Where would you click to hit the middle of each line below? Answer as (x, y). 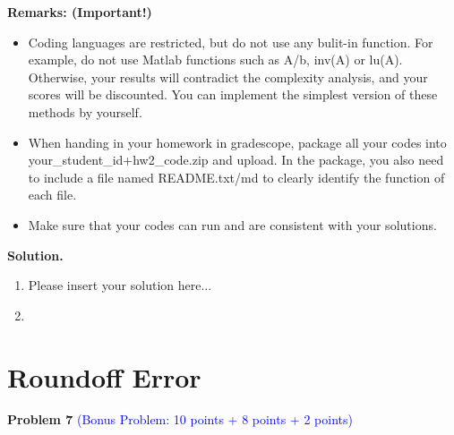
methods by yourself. (85, 111)
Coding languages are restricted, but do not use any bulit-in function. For (231, 42)
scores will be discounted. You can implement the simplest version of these (233, 94)
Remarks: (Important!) (80, 12)
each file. (52, 195)
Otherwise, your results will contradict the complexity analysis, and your (228, 77)
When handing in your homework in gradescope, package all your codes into (237, 142)
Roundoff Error (104, 376)
